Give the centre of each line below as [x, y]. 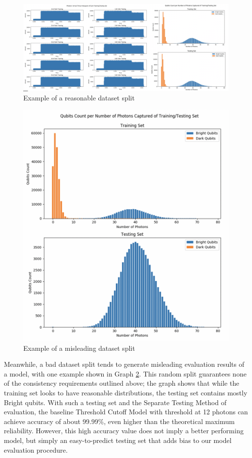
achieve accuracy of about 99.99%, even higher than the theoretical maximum [119, 421]
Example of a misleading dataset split [79, 348]
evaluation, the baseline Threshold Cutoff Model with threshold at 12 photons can [126, 412]
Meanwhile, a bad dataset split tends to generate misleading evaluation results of [124, 364]
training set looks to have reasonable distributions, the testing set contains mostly [126, 392]
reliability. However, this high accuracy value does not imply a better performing [124, 431]
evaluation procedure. [36, 450]
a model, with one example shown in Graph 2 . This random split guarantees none [125, 373]
